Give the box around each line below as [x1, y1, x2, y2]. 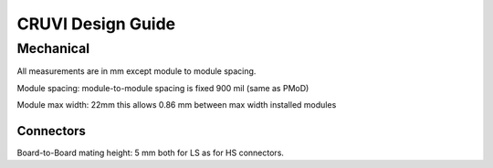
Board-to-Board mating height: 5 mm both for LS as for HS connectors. [16, 147, 285, 159]
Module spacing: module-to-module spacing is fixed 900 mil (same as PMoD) [16, 82, 309, 93]
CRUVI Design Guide [16, 14, 176, 34]
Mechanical [16, 40, 90, 57]
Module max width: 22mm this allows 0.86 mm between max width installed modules [16, 100, 337, 110]
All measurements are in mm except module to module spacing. [16, 66, 257, 77]
